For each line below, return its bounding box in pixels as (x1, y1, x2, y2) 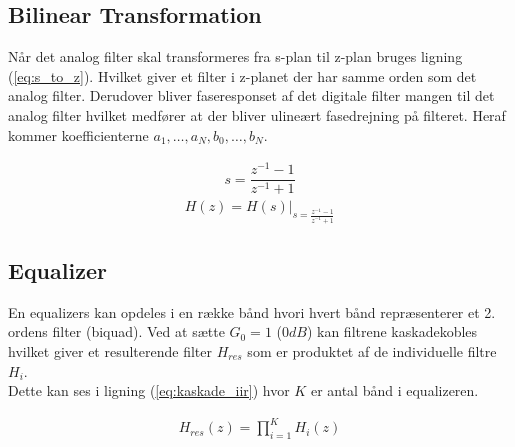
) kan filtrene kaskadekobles (306, 321, 478, 342)
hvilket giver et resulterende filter (8, 340, 213, 361)
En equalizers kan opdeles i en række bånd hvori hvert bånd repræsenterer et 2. (8, 301, 496, 322)
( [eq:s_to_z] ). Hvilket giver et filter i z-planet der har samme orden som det (8, 65, 477, 86)
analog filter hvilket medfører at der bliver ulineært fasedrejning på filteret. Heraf (8, 104, 506, 125)
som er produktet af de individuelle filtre (247, 340, 497, 361)
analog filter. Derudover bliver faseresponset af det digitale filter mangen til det (8, 85, 495, 106)
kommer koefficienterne (8, 124, 149, 145)
